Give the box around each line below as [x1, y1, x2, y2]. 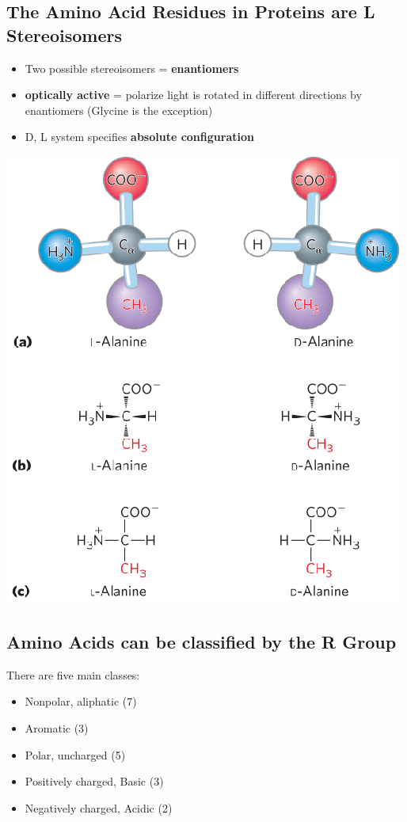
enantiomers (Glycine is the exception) [25, 101, 213, 118]
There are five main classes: [6, 666, 140, 683]
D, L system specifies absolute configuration [25, 128, 254, 145]
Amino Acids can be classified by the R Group [6, 629, 397, 653]
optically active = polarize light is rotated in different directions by [25, 86, 362, 103]
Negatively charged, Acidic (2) [25, 799, 173, 816]
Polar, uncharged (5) [25, 746, 126, 763]
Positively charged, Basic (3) [25, 773, 164, 790]
